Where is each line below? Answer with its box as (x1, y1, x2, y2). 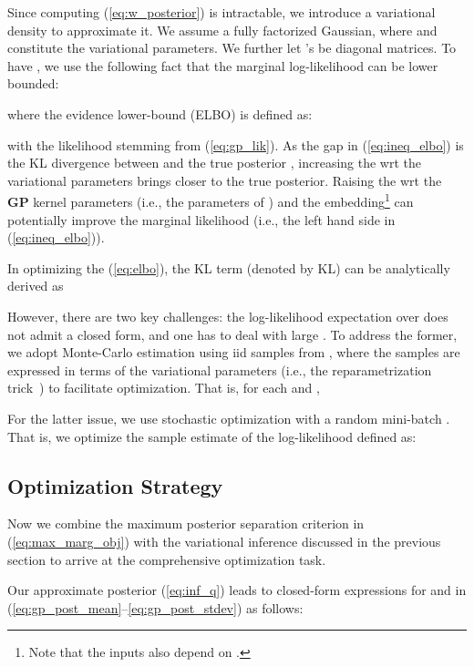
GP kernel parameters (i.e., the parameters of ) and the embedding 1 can (7, 190, 414, 210)
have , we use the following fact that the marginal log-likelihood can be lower (7, 56, 438, 75)
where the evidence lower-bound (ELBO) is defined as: (7, 104, 313, 123)
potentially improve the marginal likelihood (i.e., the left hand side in (7, 210, 396, 229)
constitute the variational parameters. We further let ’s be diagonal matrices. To (7, 38, 457, 57)
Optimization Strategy (7, 471, 223, 499)
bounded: (7, 74, 59, 93)
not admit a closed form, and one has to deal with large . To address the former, (7, 324, 458, 344)
